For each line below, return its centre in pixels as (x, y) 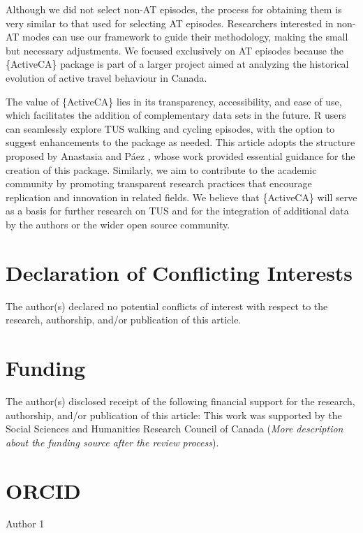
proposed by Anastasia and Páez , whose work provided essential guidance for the (180, 155)
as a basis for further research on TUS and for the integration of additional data (177, 211)
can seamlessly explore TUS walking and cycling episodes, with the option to (170, 128)
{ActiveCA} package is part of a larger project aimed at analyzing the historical (177, 64)
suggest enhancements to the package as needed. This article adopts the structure (180, 142)
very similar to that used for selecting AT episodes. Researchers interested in (170, 23)
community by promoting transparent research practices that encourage (159, 183)
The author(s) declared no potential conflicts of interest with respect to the (167, 306)
